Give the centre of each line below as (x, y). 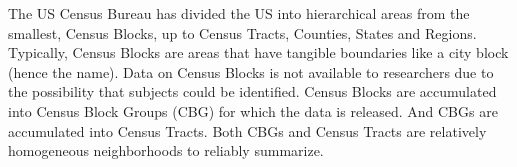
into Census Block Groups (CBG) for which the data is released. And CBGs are (253, 110)
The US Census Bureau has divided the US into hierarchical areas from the (239, 13)
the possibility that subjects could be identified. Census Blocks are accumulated (252, 91)
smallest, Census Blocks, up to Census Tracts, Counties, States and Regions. (242, 32)
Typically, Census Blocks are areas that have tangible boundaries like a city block (258, 52)
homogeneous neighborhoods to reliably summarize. (166, 150)
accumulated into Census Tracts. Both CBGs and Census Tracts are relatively (247, 130)
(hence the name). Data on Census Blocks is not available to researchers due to (251, 71)
